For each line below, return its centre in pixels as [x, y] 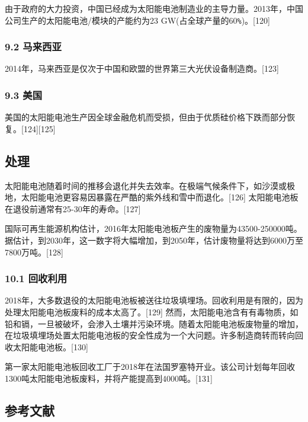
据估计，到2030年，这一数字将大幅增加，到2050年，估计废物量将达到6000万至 [154, 240]
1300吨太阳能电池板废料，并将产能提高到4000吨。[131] [109, 378]
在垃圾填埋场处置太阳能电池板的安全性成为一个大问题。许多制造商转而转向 [150, 335]
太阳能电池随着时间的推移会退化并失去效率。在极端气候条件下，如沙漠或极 [150, 185]
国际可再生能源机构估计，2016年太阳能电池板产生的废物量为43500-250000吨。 [153, 228]
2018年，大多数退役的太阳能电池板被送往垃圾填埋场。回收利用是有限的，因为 [154, 300]
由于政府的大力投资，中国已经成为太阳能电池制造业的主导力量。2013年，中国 [154, 8]
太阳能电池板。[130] [50, 346]
